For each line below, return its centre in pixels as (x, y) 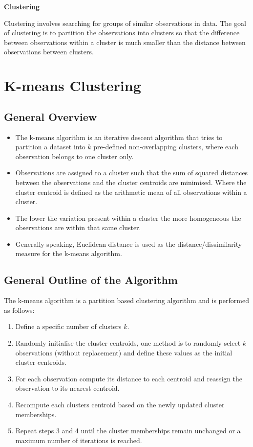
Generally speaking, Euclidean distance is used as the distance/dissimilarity (129, 244)
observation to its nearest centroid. (67, 388)
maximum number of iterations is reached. (79, 440)
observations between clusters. (49, 52)
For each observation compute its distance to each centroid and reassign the (129, 378)
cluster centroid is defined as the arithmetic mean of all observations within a (131, 192)
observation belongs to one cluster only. (74, 156)
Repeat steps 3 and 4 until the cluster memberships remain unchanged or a (128, 431)
